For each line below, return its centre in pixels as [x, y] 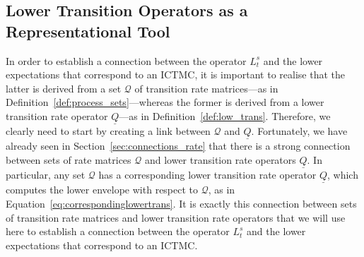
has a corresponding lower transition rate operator [207, 175]
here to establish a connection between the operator [118, 231]
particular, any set [46, 175]
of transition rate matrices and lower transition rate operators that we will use [176, 217]
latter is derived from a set [64, 88]
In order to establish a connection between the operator [126, 60]
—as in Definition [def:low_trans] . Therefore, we [225, 115]
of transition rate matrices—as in [206, 88]
